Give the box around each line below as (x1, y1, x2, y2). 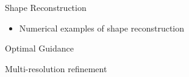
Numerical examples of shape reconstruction (19, 21, 185, 34)
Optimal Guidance (5, 42, 74, 55)
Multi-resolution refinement (5, 62, 107, 75)
